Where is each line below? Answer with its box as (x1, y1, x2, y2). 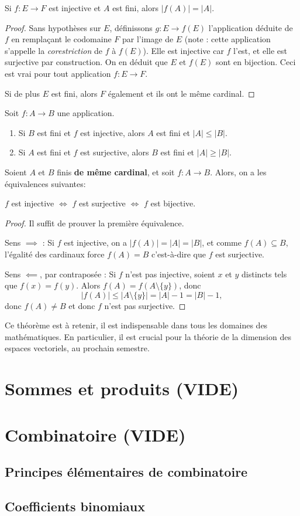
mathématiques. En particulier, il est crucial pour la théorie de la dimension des (5, 330, 291, 342)
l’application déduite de (208, 21, 293, 33)
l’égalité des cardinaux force (5, 247, 105, 260)
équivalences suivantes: (5, 177, 86, 189)
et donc (68, 299, 95, 311)
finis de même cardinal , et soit (57, 165, 175, 178)
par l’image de (122, 33, 174, 45)
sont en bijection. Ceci (216, 56, 296, 68)
